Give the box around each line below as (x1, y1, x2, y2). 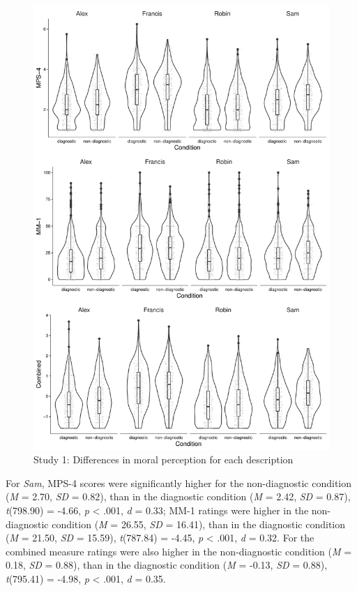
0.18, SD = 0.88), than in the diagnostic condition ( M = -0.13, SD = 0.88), (6, 558, 328, 572)
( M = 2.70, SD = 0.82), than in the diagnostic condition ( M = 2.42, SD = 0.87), (6, 489, 351, 504)
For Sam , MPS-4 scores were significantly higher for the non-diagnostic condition (6, 475, 352, 490)
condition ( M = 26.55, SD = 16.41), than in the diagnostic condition (52, 516, 346, 531)
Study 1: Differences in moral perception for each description (33, 452, 294, 467)
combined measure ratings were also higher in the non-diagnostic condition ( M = (6, 544, 352, 558)
